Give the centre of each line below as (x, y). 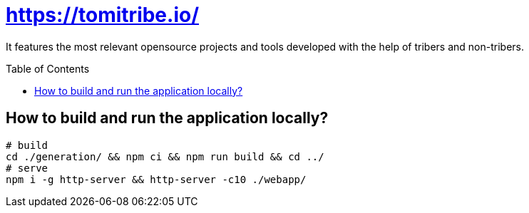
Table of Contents (48, 68)
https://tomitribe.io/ (103, 15)
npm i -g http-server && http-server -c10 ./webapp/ (156, 179)
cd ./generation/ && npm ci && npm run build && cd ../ (165, 156)
